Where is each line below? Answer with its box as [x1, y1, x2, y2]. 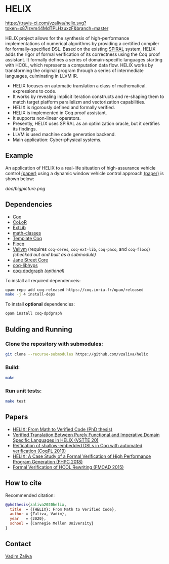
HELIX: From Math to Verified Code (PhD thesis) [12, 426, 113, 432]
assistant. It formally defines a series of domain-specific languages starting [5, 56, 163, 62]
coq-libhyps [12, 262, 38, 268]
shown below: [5, 176, 34, 182]
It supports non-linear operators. [12, 115, 81, 121]
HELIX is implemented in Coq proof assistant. [12, 110, 107, 116]
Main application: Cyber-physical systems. [12, 137, 102, 143]
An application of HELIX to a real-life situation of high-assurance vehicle [5, 164, 156, 171]
